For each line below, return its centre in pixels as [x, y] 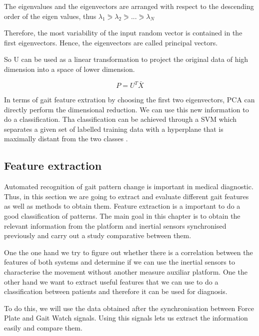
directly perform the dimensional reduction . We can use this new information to [126, 109]
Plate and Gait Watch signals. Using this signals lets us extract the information [126, 318]
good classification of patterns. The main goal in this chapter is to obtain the [122, 216]
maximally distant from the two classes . [66, 139]
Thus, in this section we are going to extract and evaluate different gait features [126, 196]
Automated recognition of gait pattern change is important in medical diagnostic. [129, 186]
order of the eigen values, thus [50, 16]
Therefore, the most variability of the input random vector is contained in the [123, 33]
